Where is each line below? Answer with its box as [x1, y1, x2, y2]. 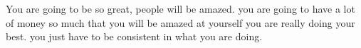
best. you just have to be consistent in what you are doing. [6, 29, 263, 44]
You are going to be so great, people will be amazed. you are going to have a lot [6, 1, 355, 16]
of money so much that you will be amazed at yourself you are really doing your [6, 15, 355, 30]
